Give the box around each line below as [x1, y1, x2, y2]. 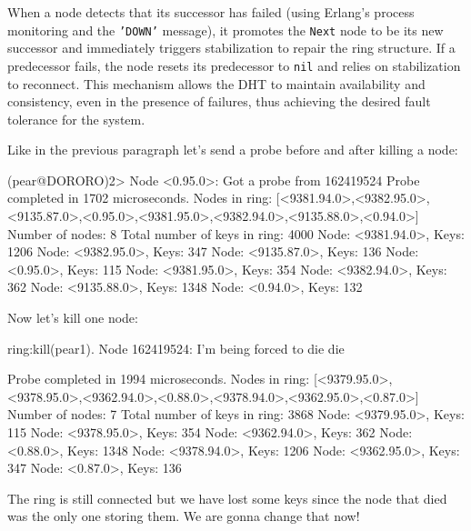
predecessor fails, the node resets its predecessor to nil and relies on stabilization [7, 55, 461, 75]
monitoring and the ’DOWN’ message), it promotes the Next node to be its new [7, 20, 444, 39]
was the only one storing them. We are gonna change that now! [7, 506, 360, 526]
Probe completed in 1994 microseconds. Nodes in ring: [7, 369, 310, 388]
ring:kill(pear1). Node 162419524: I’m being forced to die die [7, 338, 345, 357]
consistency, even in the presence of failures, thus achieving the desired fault [7, 92, 431, 111]
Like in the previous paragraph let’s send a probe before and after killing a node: [7, 140, 458, 159]
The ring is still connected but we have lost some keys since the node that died [7, 488, 447, 507]
